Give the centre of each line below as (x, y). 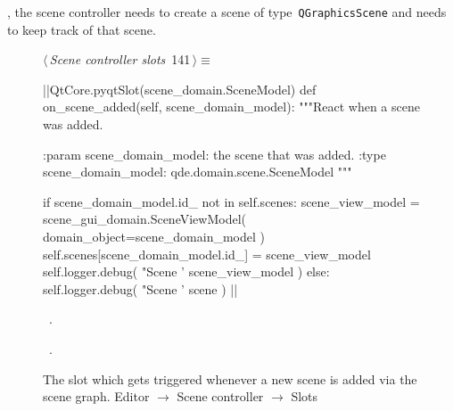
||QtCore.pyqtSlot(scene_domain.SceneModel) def (180, 89)
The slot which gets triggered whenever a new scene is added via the (230, 378)
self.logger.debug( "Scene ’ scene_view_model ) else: (186, 271)
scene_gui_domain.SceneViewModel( (144, 219)
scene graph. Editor (96, 396)
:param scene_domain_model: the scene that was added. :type (214, 154)
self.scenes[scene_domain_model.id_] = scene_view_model (207, 254)
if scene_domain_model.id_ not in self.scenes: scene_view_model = (231, 201)
